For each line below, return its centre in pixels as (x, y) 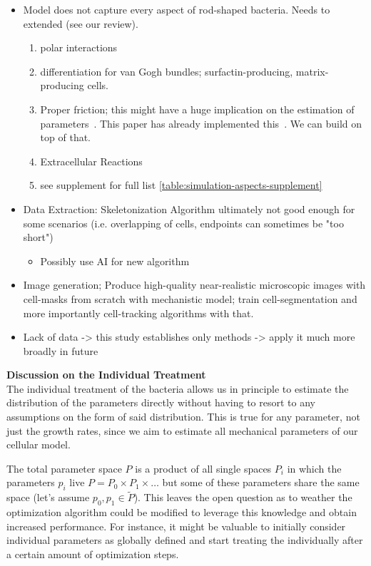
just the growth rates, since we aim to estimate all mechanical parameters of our (182, 430)
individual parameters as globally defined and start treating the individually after (185, 540)
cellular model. (39, 444)
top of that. (65, 137)
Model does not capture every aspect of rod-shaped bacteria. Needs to (177, 9)
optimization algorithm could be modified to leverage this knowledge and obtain (182, 512)
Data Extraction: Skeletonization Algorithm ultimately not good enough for (189, 209)
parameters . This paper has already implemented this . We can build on (201, 123)
